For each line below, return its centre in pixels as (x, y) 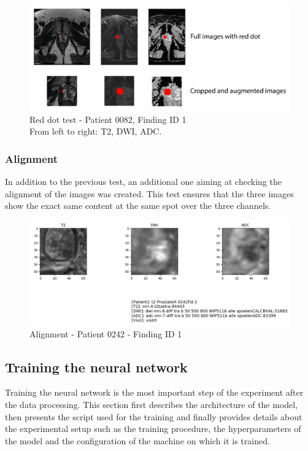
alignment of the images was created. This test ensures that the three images (149, 193)
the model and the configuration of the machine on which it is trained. (137, 440)
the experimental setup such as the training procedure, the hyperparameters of (153, 429)
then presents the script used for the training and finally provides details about (154, 416)
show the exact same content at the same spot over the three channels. (138, 206)
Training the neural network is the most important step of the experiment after (154, 392)
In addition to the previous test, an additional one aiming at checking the (143, 181)
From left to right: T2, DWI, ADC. (96, 131)
